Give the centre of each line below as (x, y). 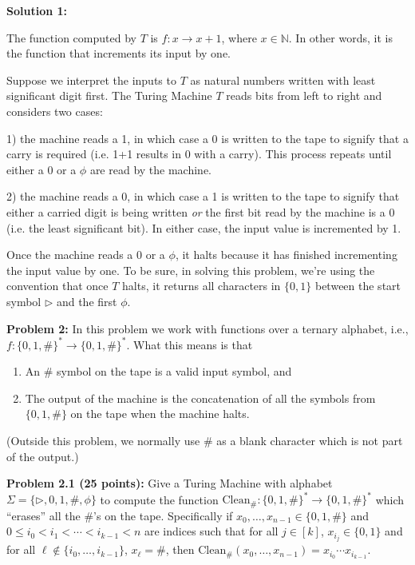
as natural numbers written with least (283, 80)
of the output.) (43, 456)
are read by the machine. (151, 169)
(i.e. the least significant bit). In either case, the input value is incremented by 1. (204, 227)
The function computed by (71, 37)
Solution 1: (37, 10)
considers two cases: (55, 111)
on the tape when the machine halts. (160, 414)
